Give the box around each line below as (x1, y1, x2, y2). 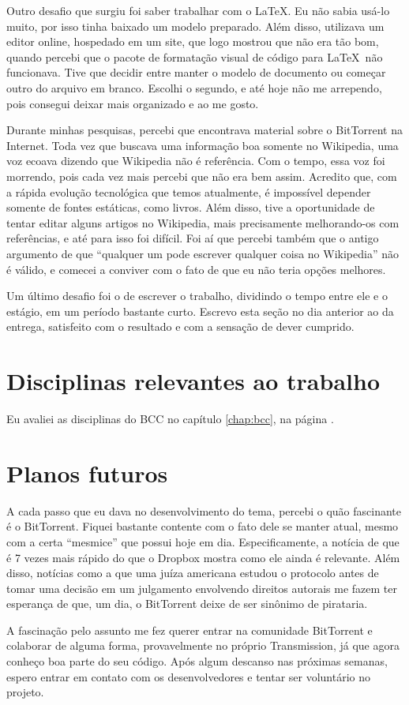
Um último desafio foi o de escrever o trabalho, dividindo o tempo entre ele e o (6, 287, 388, 304)
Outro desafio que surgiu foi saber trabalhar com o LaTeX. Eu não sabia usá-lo (6, 2, 390, 18)
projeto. (6, 684, 44, 700)
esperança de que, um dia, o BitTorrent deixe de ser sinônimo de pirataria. (6, 595, 368, 612)
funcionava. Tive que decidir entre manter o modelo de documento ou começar (6, 64, 386, 81)
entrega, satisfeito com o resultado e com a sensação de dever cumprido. (6, 318, 355, 335)
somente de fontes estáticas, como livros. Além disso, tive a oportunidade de (6, 199, 375, 216)
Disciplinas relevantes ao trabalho (6, 365, 380, 397)
